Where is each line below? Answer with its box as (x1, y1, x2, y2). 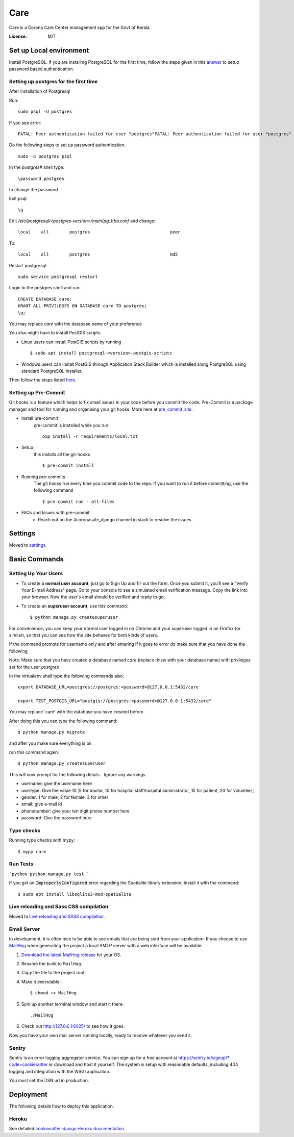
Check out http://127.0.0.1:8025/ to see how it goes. (21, 1023, 125, 1029)
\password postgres (18, 176, 65, 181)
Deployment (9, 1090, 48, 1098)
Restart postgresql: (9, 262, 48, 268)
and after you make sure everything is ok (9, 740, 92, 746)
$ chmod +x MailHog (30, 990, 77, 996)
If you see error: (9, 120, 42, 126)
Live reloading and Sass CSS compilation (9, 903, 109, 910)
